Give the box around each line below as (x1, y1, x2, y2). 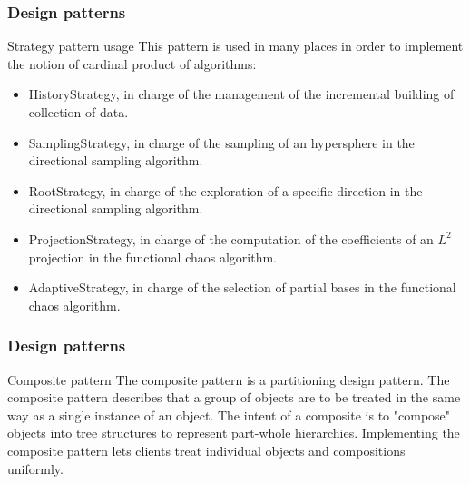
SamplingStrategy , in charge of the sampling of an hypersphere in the (28, 133, 415, 152)
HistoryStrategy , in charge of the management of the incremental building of (28, 84, 455, 104)
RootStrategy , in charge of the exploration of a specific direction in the (28, 181, 423, 200)
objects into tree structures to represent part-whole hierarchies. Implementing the (7, 423, 460, 442)
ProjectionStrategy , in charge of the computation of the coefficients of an (28, 229, 434, 248)
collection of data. (28, 103, 129, 121)
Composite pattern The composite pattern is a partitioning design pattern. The (7, 370, 450, 389)
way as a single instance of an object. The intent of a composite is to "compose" (7, 405, 451, 424)
